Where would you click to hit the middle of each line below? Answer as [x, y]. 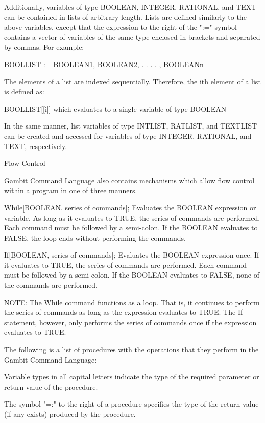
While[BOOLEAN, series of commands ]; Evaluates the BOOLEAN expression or [130, 207]
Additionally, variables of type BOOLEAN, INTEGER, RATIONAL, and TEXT [130, 7]
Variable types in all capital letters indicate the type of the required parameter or [132, 377]
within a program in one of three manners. [71, 190]
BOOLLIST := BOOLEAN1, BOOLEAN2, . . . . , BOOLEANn [104, 64]
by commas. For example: [44, 47]
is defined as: [24, 91]
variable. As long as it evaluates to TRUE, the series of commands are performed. [132, 217]
